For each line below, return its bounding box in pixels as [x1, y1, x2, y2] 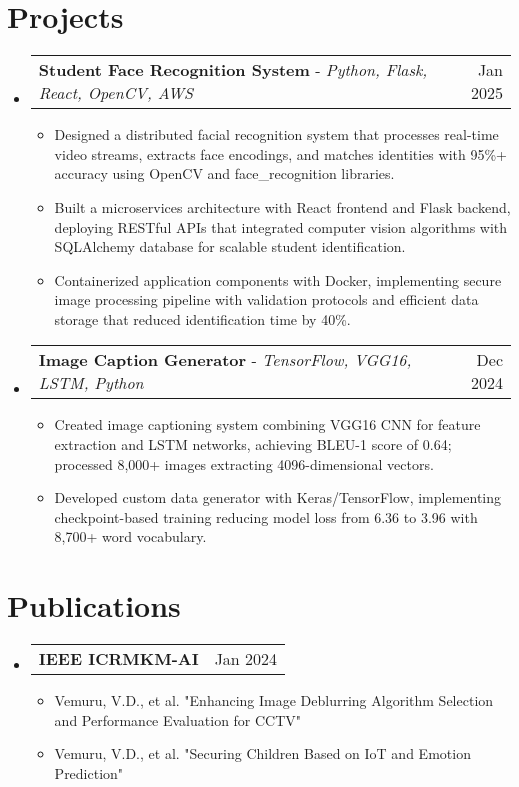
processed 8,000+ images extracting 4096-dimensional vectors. [54, 453, 434, 474]
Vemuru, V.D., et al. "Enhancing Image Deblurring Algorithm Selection [54, 690, 494, 711]
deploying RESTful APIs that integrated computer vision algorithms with [54, 216, 508, 237]
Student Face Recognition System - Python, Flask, [38, 58, 428, 82]
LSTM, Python [38, 371, 144, 395]
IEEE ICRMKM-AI [38, 647, 199, 671]
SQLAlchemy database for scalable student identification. [54, 236, 406, 257]
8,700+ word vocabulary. [54, 526, 207, 547]
